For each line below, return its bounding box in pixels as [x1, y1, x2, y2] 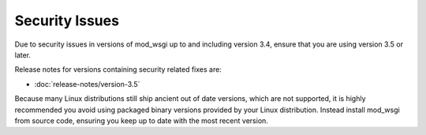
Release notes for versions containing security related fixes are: [14, 65, 222, 74]
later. [14, 50, 32, 59]
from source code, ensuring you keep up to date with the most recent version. [14, 115, 268, 126]
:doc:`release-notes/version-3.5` [34, 79, 140, 88]
